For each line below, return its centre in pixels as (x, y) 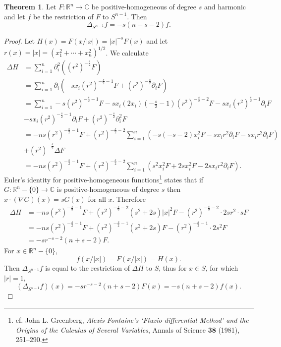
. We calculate (127, 52)
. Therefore (129, 199)
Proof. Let (19, 40)
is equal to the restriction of (87, 267)
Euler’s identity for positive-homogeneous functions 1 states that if (104, 179)
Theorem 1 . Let (30, 6)
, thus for (173, 267)
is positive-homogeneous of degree (108, 189)
